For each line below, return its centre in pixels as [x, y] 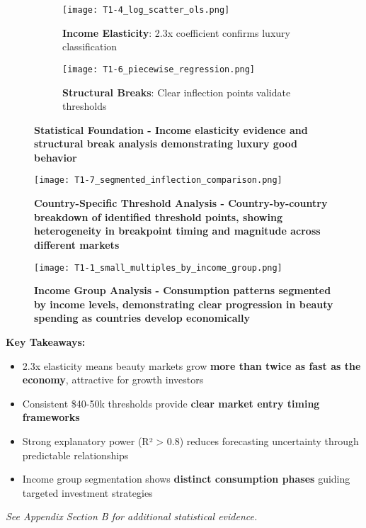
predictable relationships [75, 455]
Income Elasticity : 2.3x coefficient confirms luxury [176, 32]
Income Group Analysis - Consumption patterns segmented [183, 290]
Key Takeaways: [46, 341]
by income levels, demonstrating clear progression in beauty [184, 304]
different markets [77, 244]
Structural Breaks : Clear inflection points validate [177, 92]
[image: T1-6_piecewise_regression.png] [159, 69]
